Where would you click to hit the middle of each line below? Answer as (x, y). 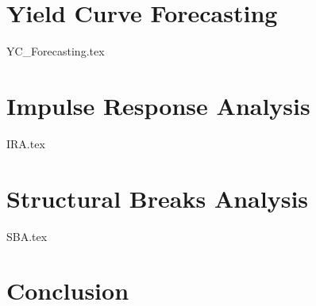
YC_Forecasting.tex (56, 51)
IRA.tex (26, 143)
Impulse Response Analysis (158, 105)
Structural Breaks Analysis (158, 198)
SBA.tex (27, 236)
